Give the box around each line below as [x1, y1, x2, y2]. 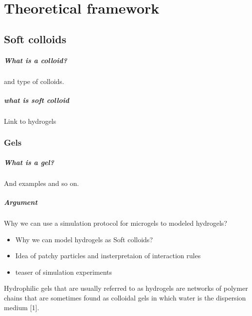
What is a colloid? [4, 55, 67, 65]
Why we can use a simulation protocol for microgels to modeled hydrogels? [4, 218, 227, 228]
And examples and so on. [4, 178, 79, 188]
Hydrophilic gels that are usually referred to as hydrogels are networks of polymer [4, 283, 248, 293]
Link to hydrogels [4, 116, 56, 126]
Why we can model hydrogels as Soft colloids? [15, 234, 153, 244]
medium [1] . [4, 302, 39, 312]
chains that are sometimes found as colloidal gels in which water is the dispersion [4, 293, 246, 302]
